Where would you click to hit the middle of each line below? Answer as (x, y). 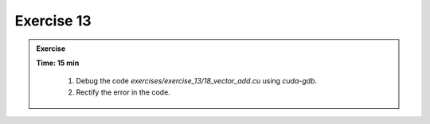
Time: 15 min (58, 63)
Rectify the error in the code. (123, 92)
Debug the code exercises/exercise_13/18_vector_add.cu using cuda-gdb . (197, 81)
